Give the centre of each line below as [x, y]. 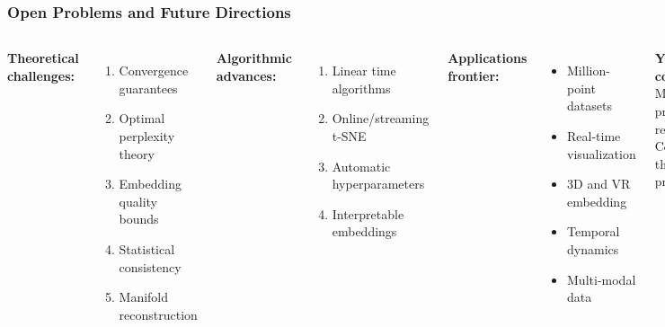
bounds [139, 219]
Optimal [142, 118]
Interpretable [368, 213]
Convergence [154, 71]
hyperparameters [378, 184]
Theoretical [43, 58]
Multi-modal [602, 279]
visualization [602, 153]
